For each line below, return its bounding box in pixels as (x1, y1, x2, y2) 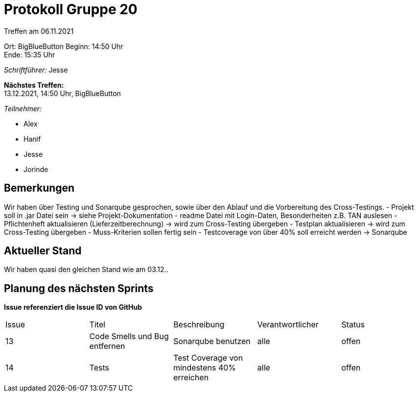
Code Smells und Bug (89, 331, 169, 342)
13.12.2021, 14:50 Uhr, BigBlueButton (4, 89, 121, 98)
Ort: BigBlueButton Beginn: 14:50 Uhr (4, 42, 123, 50)
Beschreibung (173, 320, 225, 330)
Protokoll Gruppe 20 (4, 1, 138, 18)
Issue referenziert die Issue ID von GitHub (4, 303, 142, 312)
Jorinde (23, 165, 48, 173)
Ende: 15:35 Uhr (4, 50, 55, 59)
